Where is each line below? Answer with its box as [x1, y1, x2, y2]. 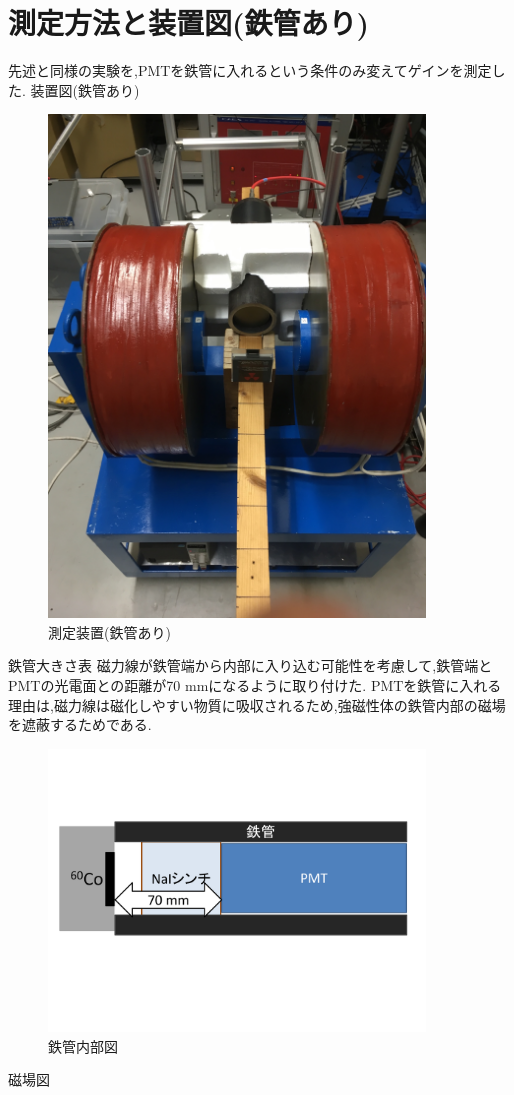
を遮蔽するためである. [8, 714, 152, 735]
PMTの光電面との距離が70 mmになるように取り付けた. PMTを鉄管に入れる [8, 675, 502, 695]
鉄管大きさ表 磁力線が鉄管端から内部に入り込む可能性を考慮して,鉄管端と [8, 655, 493, 676]
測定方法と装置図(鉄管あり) [8, 2, 370, 43]
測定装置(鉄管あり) [48, 621, 171, 642]
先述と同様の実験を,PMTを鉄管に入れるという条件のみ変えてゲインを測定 [8, 60, 492, 81]
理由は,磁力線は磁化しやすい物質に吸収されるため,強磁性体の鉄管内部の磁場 [8, 694, 506, 715]
